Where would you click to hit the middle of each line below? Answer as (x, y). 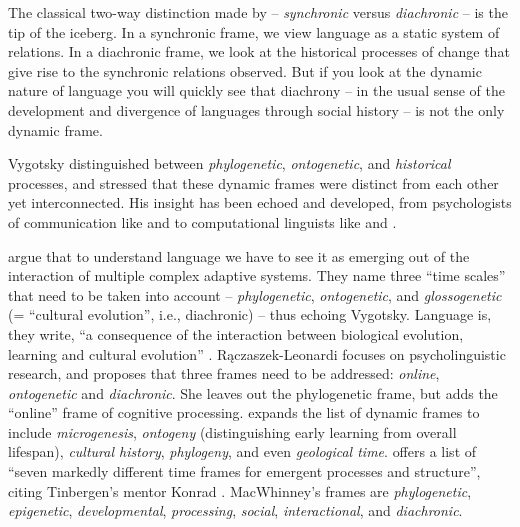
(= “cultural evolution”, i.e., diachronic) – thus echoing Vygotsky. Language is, (250, 314)
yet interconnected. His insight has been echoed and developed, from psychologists (260, 202)
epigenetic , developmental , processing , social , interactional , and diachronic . (235, 510)
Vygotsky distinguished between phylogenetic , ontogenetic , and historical (229, 163)
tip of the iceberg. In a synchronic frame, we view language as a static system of (254, 31)
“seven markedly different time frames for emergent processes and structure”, (244, 471)
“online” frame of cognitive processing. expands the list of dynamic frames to (244, 412)
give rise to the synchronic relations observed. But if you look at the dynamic (245, 70)
